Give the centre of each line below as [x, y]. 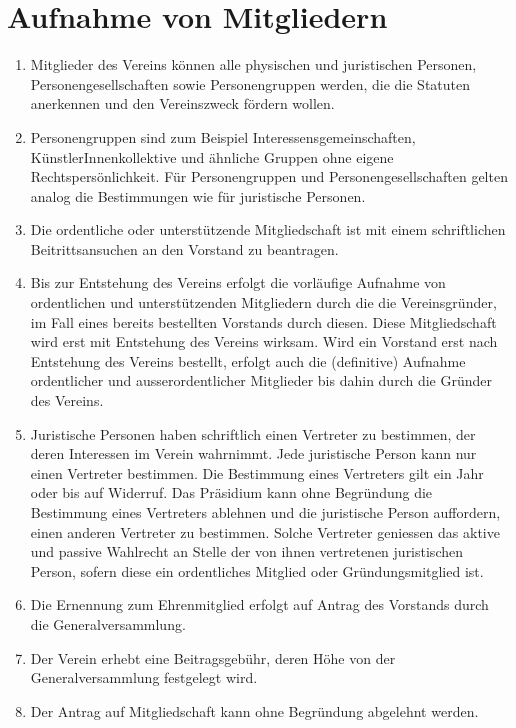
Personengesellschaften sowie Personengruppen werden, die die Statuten [250, 83]
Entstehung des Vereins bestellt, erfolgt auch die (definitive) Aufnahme [248, 360]
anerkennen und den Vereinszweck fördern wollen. [182, 103]
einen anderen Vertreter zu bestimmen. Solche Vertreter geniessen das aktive [265, 531]
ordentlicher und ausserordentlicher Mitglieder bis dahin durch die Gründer [261, 380]
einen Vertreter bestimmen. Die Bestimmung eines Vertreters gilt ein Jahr [257, 472]
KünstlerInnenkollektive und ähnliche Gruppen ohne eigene [212, 156]
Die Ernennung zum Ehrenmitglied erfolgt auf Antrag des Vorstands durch [259, 604]
